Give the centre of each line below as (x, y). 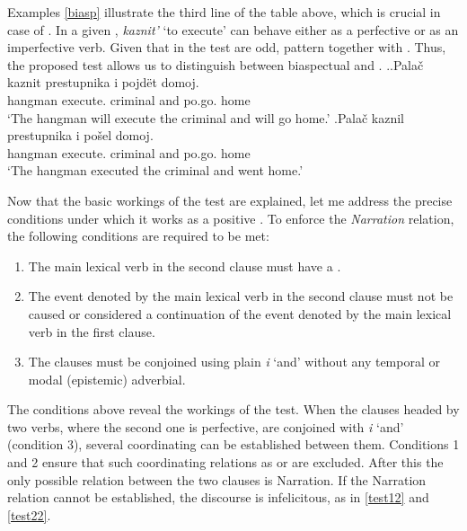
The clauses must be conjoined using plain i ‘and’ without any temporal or (234, 362)
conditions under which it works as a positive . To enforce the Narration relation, (231, 218)
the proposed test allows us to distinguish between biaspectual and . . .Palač (216, 64)
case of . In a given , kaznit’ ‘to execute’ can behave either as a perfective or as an (233, 29)
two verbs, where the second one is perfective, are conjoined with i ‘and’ (206, 426)
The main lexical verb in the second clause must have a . (185, 265)
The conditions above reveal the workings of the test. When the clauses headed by (233, 409)
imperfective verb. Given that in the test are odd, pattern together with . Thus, (227, 47)
